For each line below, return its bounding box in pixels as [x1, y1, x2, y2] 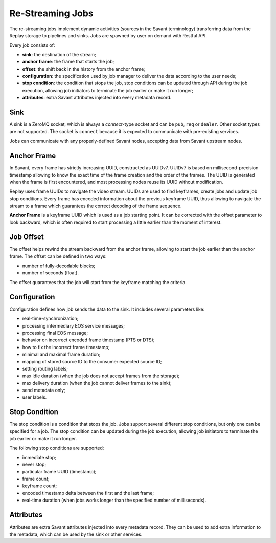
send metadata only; [22, 387, 66, 394]
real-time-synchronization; [22, 315, 79, 322]
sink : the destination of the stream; [22, 51, 97, 57]
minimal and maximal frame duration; [22, 351, 101, 358]
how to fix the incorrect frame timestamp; [22, 344, 110, 350]
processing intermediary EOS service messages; [22, 322, 125, 329]
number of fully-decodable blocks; [22, 263, 96, 269]
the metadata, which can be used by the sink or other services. [9, 531, 143, 537]
